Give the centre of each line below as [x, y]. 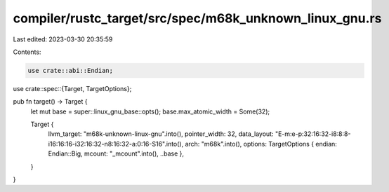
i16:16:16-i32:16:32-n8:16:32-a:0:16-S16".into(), [116, 144]
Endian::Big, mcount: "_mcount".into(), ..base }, [116, 153]
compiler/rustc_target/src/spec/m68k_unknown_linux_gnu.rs [197, 18]
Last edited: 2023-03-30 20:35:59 [63, 39]
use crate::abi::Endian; [71, 70]
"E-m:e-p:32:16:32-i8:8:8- [313, 134]
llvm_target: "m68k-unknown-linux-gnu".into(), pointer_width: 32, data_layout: [161, 134]
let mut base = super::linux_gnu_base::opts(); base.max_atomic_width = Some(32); [150, 111]
